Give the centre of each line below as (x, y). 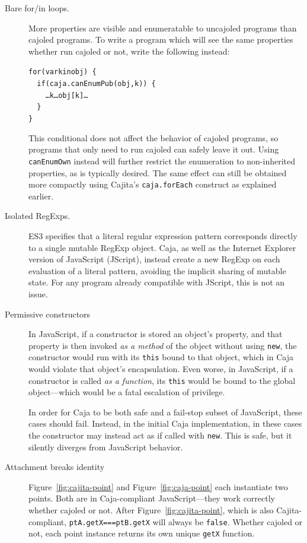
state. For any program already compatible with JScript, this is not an (157, 282)
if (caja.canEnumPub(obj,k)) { (96, 84)
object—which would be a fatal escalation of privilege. (127, 392)
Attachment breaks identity (55, 467)
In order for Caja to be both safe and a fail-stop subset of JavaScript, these (165, 412)
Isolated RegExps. (38, 216)
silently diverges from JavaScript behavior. (106, 447)
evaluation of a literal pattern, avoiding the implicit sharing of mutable (157, 270)
